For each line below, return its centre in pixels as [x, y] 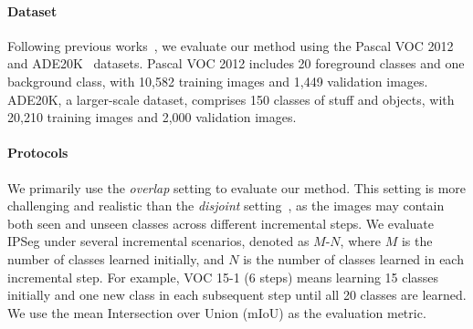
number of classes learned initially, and [116, 258]
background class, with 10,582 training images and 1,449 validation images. [218, 81]
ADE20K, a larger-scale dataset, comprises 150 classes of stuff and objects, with [231, 99]
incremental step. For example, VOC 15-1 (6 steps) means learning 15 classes [223, 277]
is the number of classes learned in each [353, 258]
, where [360, 241]
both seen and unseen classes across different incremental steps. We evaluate [221, 223]
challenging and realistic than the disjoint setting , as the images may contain [226, 206]
